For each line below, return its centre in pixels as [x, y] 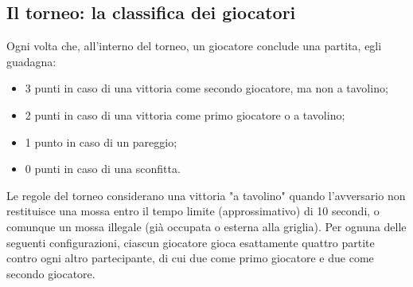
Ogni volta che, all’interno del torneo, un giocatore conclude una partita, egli [194, 46]
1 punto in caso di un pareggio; [101, 142]
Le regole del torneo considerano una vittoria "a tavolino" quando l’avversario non [206, 195]
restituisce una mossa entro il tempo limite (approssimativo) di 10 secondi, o [193, 211]
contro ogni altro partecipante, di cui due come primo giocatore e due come [190, 258]
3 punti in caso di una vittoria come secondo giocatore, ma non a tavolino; [206, 88]
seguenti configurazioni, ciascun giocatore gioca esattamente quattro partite [191, 242]
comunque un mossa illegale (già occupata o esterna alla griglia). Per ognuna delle [206, 226]
